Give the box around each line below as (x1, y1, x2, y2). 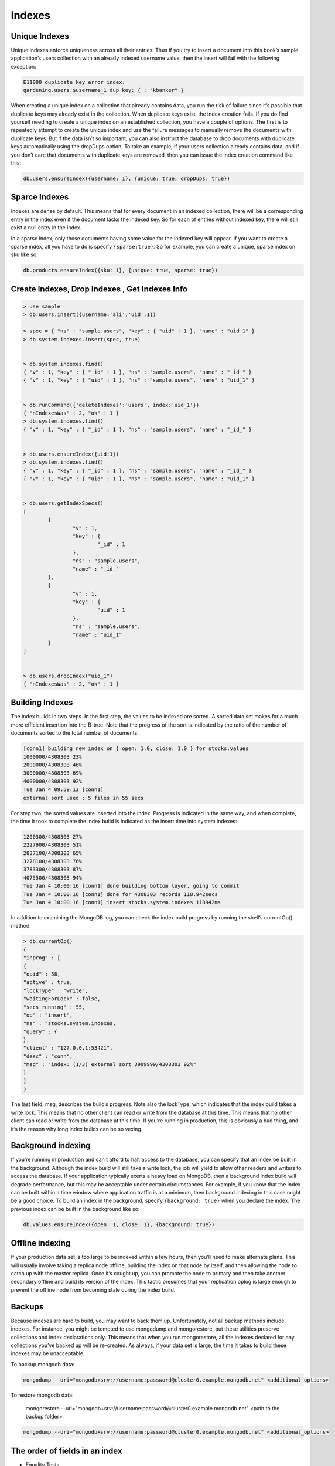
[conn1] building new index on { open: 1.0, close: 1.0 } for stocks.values (23, 745, 249, 752)
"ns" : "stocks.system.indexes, (23, 1020, 117, 1027)
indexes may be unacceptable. (11, 1350, 85, 1357)
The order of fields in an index (11, 1445, 122, 1455)
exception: (11, 63, 36, 70)
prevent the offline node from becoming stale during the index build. (11, 1286, 176, 1293)
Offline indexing (11, 1238, 71, 1248)
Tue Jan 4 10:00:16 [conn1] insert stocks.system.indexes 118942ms (23, 899, 221, 906)
